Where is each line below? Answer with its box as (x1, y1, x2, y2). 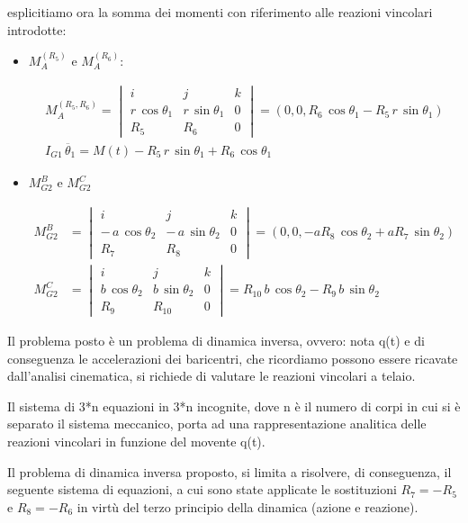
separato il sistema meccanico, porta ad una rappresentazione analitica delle (7, 414, 427, 433)
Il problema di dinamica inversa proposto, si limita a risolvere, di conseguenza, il (7, 462, 452, 481)
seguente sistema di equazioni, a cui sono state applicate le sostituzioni (7, 480, 397, 499)
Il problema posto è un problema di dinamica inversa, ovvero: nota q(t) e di (7, 331, 425, 350)
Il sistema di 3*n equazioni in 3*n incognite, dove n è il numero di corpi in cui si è (7, 396, 461, 415)
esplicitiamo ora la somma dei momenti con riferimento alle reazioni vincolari (7, 3, 433, 21)
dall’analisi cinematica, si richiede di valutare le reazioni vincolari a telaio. (7, 366, 416, 385)
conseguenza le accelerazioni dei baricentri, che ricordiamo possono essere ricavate (7, 348, 458, 367)
